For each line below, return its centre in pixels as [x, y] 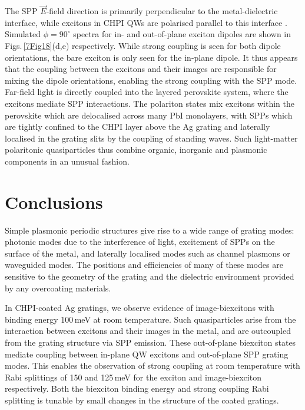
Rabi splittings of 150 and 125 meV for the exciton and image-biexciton [133, 377]
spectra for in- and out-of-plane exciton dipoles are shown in [182, 34]
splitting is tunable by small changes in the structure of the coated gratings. [142, 400]
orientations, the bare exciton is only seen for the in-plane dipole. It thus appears [151, 57]
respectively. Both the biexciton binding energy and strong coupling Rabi [137, 388]
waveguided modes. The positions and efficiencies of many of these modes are [144, 265]
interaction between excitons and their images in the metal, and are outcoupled [148, 331]
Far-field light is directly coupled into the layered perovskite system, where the [147, 92]
